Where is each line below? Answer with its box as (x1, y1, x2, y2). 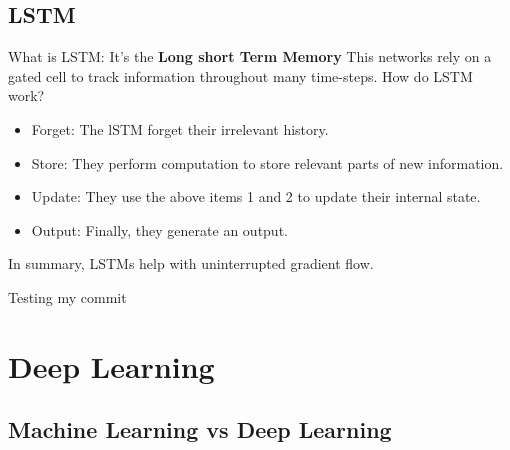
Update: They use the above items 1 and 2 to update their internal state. (31, 186, 481, 207)
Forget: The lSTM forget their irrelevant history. (31, 118, 329, 139)
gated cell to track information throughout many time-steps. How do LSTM (8, 65, 473, 86)
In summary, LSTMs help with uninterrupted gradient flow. (8, 253, 374, 274)
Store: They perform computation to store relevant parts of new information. (31, 152, 504, 173)
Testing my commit (8, 286, 127, 307)
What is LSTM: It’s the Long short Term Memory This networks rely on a (8, 46, 492, 67)
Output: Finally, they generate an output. (31, 219, 288, 240)
